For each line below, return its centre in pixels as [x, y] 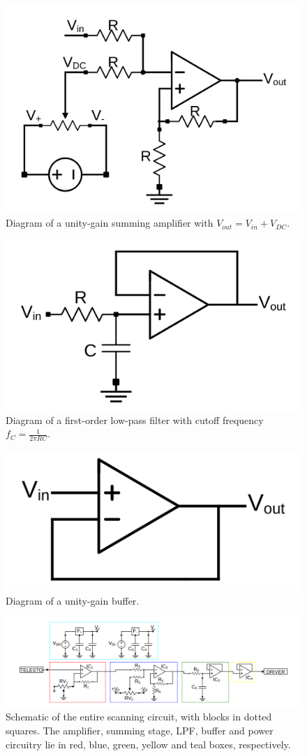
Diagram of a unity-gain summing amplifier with [110, 223]
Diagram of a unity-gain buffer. [73, 600]
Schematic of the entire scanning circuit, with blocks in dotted [139, 717]
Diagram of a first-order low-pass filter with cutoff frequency [135, 419]
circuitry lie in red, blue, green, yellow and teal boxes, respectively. [148, 744]
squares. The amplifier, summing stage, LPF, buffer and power [140, 730]
